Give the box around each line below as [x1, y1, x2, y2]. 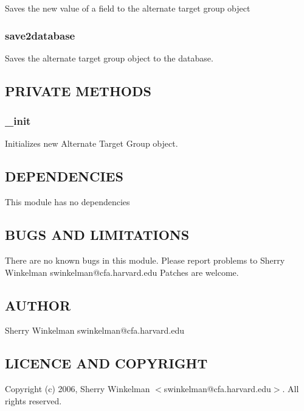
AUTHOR [5, 295, 71, 314]
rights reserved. [5, 394, 62, 407]
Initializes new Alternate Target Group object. [5, 137, 178, 150]
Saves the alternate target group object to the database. [5, 51, 213, 64]
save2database [5, 27, 75, 43]
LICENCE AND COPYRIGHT [5, 354, 208, 373]
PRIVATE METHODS [5, 81, 151, 100]
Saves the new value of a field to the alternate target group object [5, 2, 250, 14]
